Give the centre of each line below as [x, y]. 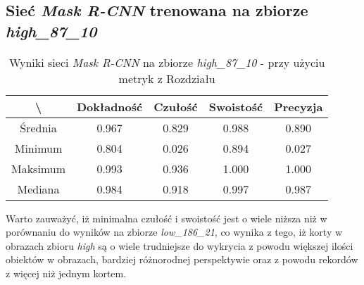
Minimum [38, 148]
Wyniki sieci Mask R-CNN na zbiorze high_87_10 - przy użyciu [167, 62]
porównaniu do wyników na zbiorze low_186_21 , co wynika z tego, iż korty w [174, 232]
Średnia [38, 127]
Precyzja [299, 106]
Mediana [38, 189]
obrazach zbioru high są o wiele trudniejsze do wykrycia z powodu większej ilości [180, 245]
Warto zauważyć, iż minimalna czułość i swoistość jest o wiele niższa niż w [167, 218]
